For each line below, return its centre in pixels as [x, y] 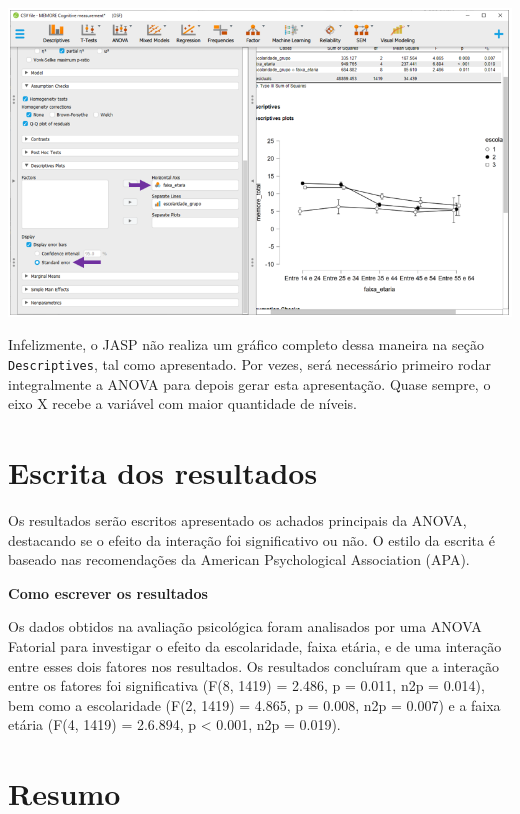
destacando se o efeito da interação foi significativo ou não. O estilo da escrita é [251, 539]
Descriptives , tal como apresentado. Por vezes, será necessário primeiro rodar [250, 364]
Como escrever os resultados [108, 592]
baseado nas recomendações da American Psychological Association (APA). [239, 559]
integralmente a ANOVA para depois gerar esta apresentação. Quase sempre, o [249, 383]
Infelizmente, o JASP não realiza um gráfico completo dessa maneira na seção [246, 344]
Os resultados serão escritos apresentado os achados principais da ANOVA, [237, 520]
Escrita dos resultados [163, 472]
